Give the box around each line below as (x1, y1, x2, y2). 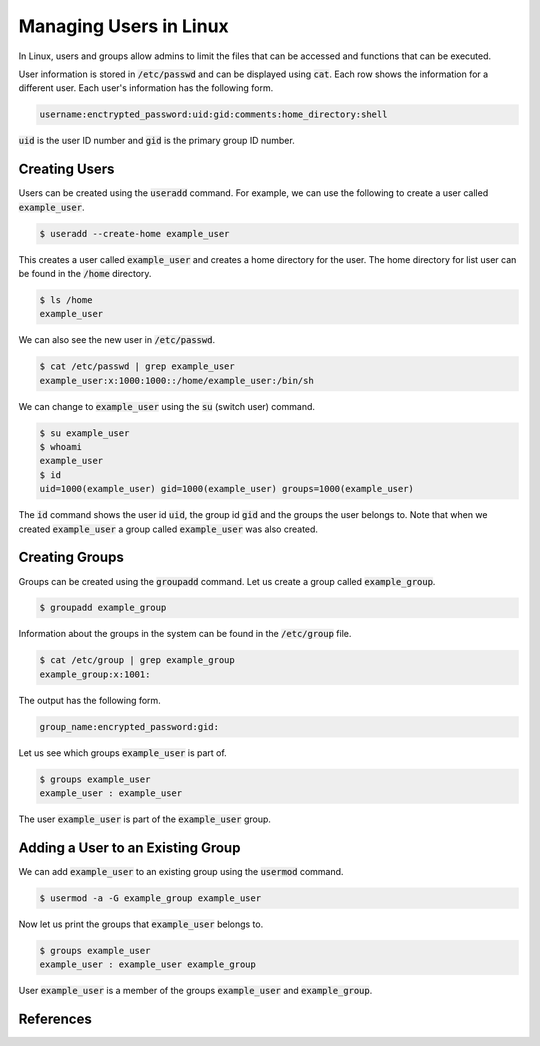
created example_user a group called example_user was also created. (18, 523, 319, 535)
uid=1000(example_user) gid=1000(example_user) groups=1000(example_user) (39, 483, 415, 495)
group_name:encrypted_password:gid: (39, 721, 220, 732)
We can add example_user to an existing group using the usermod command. (18, 866, 344, 878)
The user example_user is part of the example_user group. (18, 813, 272, 825)
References (18, 1011, 92, 1028)
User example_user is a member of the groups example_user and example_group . (18, 985, 373, 997)
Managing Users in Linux (18, 15, 229, 37)
